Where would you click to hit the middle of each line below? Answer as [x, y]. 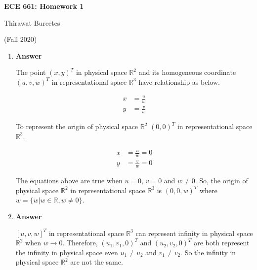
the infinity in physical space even [67, 252]
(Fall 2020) [21, 39]
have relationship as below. [179, 82]
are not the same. [97, 262]
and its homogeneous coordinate [187, 72]
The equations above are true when [69, 181]
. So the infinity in [208, 252]
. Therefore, [80, 243]
